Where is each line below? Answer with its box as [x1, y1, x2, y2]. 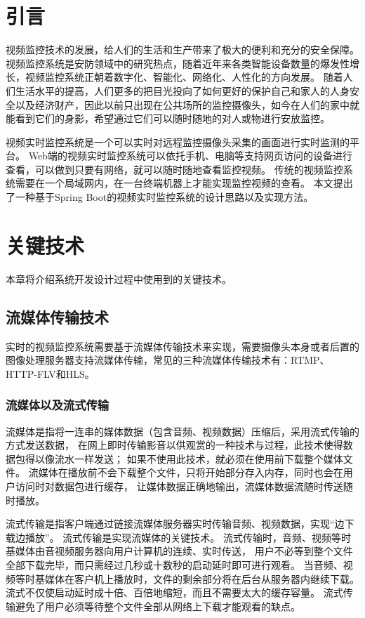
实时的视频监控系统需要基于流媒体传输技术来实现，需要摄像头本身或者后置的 [6, 338, 359, 353]
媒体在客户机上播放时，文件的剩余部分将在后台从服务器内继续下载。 [44, 571, 359, 586]
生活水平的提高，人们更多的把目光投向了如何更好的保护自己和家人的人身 [15, 83, 350, 98]
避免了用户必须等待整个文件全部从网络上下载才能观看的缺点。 [15, 598, 300, 613]
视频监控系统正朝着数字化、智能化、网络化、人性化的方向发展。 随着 [25, 70, 343, 84]
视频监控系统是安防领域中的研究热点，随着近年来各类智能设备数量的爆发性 [6, 55, 350, 70]
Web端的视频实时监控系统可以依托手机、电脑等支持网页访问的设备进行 [28, 148, 352, 163]
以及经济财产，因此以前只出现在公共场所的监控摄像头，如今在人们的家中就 [15, 97, 359, 112]
